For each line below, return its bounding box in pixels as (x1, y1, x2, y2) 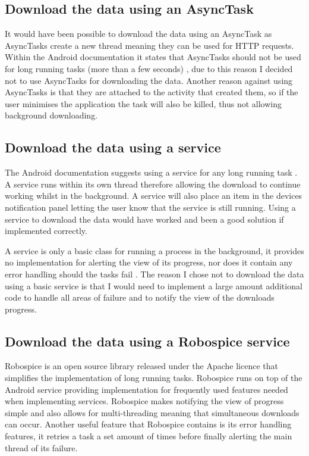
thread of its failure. (5, 441, 78, 454)
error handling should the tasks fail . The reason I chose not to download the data (5, 267, 304, 280)
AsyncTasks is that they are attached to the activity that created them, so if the (5, 86, 298, 98)
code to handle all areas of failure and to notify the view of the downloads (5, 291, 275, 304)
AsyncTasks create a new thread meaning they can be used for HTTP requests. (5, 39, 294, 51)
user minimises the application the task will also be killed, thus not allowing (5, 97, 282, 110)
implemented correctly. (5, 224, 87, 237)
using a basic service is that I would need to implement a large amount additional (5, 279, 302, 292)
